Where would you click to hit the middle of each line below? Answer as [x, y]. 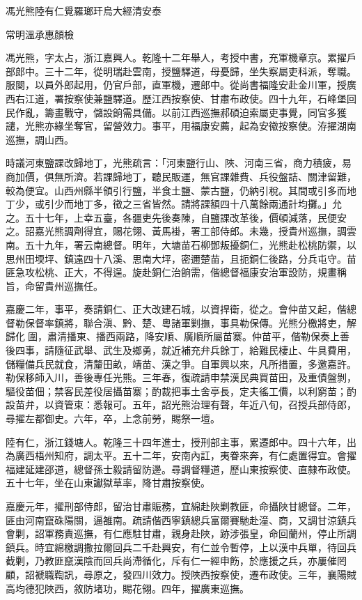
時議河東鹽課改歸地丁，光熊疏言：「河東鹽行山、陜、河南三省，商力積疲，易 [179, 163]
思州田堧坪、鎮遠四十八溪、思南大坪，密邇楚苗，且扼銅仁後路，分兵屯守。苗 [181, 258]
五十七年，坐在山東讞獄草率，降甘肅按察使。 [108, 483]
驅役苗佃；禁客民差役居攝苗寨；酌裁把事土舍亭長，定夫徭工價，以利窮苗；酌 [181, 391]
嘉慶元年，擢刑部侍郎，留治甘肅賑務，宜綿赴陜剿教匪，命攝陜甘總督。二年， [181, 506]
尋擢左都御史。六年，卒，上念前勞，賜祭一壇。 [113, 418]
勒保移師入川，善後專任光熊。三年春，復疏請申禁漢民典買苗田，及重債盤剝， [181, 377]
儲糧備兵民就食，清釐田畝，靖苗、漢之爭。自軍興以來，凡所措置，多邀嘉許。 [181, 363]
